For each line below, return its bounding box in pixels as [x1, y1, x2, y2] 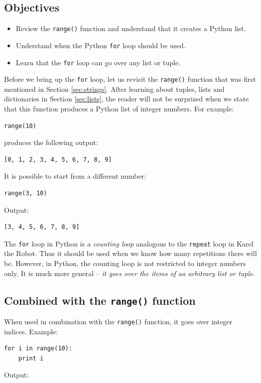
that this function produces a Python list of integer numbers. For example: [4, 103, 234, 114]
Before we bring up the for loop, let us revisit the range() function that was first [4, 74, 256, 84]
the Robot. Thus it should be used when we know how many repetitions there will [4, 248, 257, 259]
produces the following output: [4, 137, 98, 148]
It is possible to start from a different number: [4, 171, 146, 181]
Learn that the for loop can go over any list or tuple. [16, 57, 181, 67]
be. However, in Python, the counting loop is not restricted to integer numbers [4, 258, 246, 269]
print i [18, 354, 44, 362]
